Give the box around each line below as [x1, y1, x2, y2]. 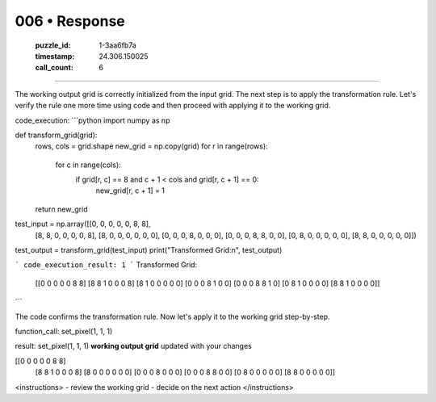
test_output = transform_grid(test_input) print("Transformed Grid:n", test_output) [15, 245, 283, 255]
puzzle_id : [35, 40, 71, 50]
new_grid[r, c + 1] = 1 [95, 186, 166, 195]
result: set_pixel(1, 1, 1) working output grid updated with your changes [15, 341, 252, 351]
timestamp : [35, 51, 75, 61]
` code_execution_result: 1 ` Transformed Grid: [15, 260, 198, 270]
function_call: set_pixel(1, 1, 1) [15, 326, 113, 336]
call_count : [35, 63, 74, 73]
